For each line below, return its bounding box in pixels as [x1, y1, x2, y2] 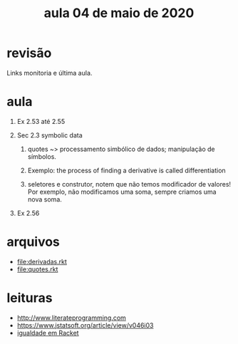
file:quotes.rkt [16, 265, 58, 273]
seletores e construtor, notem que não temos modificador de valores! [27, 179, 232, 188]
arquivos [6, 234, 60, 250]
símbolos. [27, 152, 56, 161]
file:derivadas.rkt [16, 257, 67, 266]
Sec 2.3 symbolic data [16, 130, 83, 140]
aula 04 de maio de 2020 [43, 5, 195, 21]
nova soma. [27, 194, 62, 204]
